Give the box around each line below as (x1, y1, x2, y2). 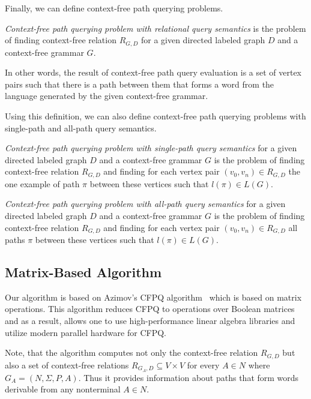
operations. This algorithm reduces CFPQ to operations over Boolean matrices (5, 302, 295, 315)
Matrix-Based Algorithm (5, 263, 162, 281)
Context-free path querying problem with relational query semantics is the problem (5, 22, 306, 34)
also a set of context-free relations (5, 358, 129, 371)
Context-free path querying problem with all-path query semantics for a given (5, 197, 286, 210)
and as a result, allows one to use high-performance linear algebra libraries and (5, 314, 295, 327)
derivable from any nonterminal (5, 383, 121, 395)
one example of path (5, 177, 80, 190)
